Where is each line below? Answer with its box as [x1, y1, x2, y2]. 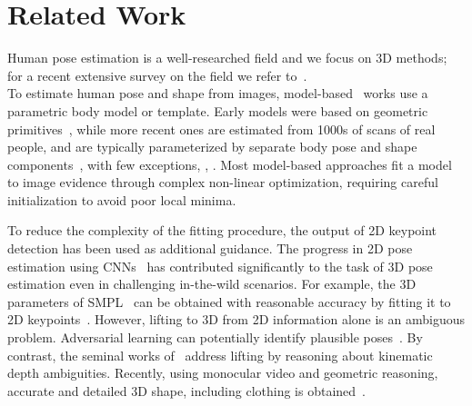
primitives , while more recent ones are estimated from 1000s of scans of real [7, 119, 436, 138]
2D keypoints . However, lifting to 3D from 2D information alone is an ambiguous [7, 310, 466, 329]
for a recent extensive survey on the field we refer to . [7, 65, 307, 84]
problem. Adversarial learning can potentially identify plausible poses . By [7, 328, 423, 347]
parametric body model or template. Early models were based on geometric [7, 101, 428, 120]
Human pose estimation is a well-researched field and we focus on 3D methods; [7, 48, 447, 67]
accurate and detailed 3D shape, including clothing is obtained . [7, 381, 367, 400]
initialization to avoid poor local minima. [7, 190, 236, 209]
